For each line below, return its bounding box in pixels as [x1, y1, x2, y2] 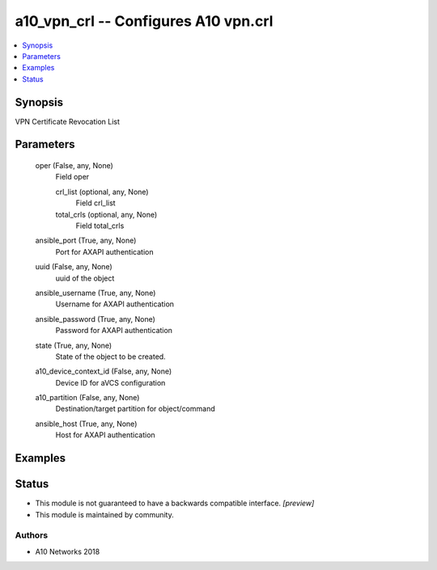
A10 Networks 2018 [35, 547, 100, 556]
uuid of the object [55, 273, 115, 283]
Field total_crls [75, 221, 125, 230]
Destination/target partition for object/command [55, 404, 215, 414]
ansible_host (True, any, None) [35, 419, 138, 429]
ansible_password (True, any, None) [35, 314, 155, 323]
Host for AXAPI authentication [55, 430, 155, 440]
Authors [15, 530, 49, 541]
